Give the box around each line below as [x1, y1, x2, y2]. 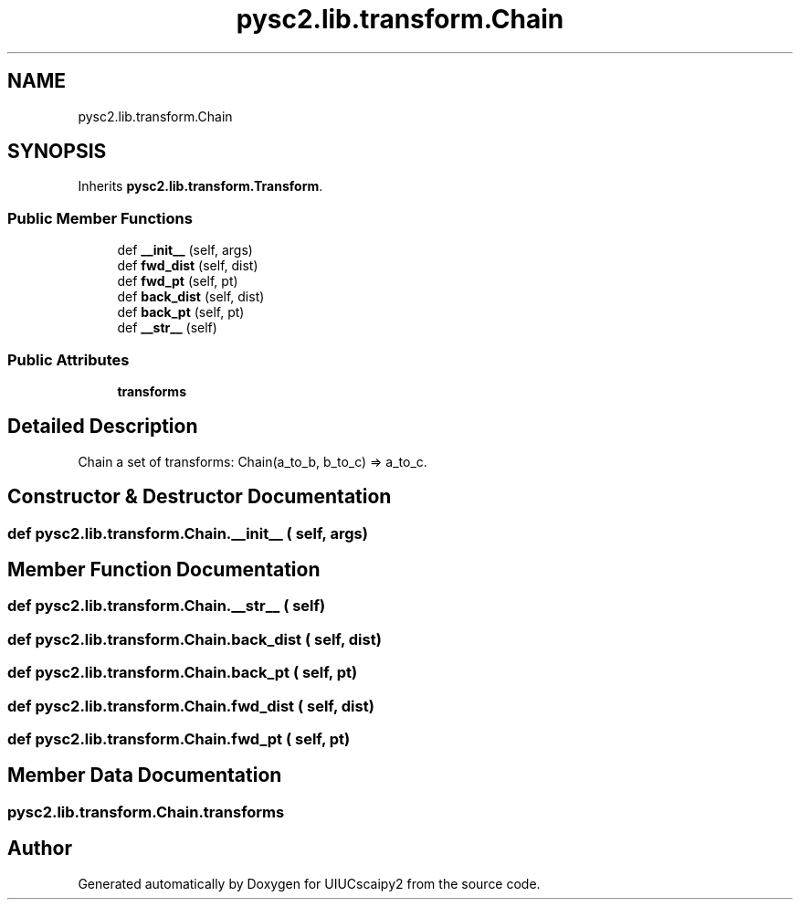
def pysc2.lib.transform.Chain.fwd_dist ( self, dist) [7, 696, 374, 715]
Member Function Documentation [7, 558, 321, 582]
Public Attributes [7, 350, 130, 369]
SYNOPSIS [7, 140, 107, 163]
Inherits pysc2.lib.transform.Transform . [78, 178, 323, 195]
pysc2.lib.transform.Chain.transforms [7, 802, 285, 821]
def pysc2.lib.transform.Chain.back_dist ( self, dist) [7, 629, 382, 649]
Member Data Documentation [7, 764, 282, 787]
